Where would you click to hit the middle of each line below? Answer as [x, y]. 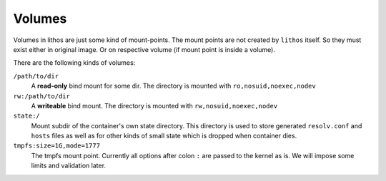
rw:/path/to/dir [42, 96]
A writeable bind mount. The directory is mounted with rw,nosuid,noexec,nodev [154, 105]
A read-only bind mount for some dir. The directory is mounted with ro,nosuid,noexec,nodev [173, 86]
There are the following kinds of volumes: [74, 63]
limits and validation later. [69, 166]
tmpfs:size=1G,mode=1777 [56, 146]
